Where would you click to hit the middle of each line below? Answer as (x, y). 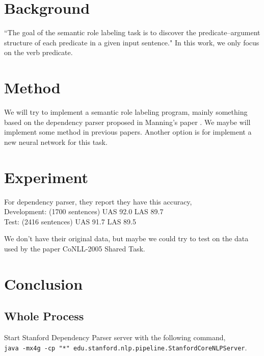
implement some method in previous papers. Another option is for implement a (128, 132)
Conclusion (44, 283)
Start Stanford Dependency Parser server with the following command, (115, 337)
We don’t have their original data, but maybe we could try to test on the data (126, 238)
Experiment (46, 177)
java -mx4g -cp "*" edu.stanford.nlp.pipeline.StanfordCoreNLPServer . (126, 347)
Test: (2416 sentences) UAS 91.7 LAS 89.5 (70, 221)
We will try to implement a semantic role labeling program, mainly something (126, 112)
